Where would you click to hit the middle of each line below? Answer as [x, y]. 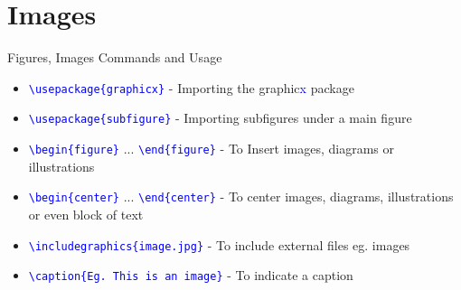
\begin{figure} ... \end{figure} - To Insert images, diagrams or [212, 149]
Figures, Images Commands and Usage [115, 57]
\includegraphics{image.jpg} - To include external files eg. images [219, 244]
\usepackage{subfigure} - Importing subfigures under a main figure [220, 118]
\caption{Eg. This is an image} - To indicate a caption [191, 275]
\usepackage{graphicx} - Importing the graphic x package [191, 87]
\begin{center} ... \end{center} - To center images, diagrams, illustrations [241, 196]
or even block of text [86, 214]
